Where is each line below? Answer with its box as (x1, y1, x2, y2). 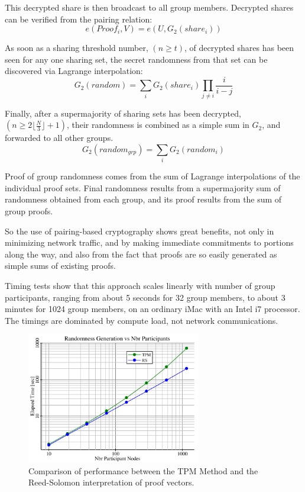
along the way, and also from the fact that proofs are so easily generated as (5, 247, 277, 260)
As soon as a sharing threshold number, (5, 41, 148, 54)
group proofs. (5, 205, 53, 217)
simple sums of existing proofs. (5, 259, 116, 272)
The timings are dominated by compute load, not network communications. (5, 314, 278, 326)
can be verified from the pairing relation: (5, 12, 152, 25)
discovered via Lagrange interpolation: (5, 65, 143, 77)
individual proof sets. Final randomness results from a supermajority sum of (5, 181, 281, 194)
